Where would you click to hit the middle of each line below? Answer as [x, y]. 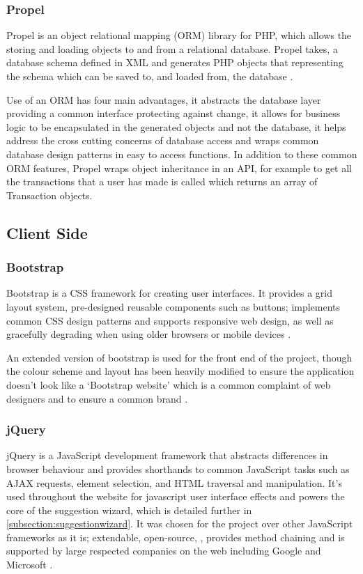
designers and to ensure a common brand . [97, 398]
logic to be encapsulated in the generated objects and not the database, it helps [176, 126]
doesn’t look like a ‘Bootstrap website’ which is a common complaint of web [169, 384]
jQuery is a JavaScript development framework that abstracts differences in [167, 455]
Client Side [47, 232]
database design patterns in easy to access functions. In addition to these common [182, 154]
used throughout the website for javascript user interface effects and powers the [176, 496]
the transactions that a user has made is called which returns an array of [162, 181]
